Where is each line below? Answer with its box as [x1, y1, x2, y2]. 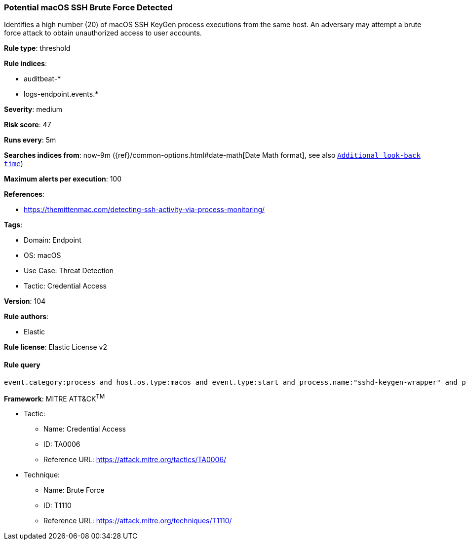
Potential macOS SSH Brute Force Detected [4, 2, 173, 12]
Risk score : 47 [4, 120, 51, 129]
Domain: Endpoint [24, 236, 81, 245]
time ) [4, 159, 23, 168]
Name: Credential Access [43, 425, 126, 434]
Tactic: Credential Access [24, 282, 107, 290]
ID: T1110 [43, 501, 72, 510]
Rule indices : [4, 59, 47, 68]
